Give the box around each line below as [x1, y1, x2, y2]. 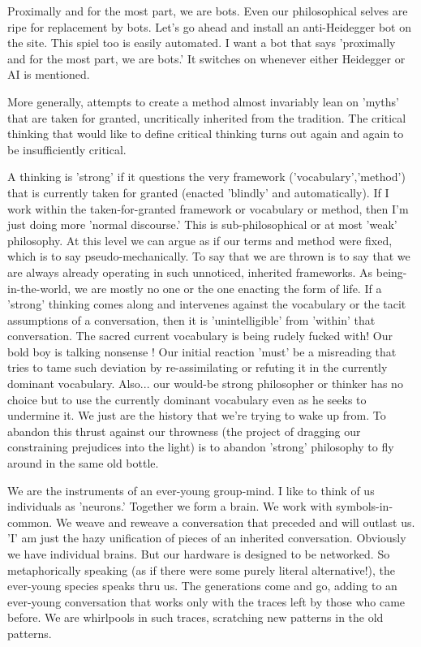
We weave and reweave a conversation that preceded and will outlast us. [55, 513, 415, 530]
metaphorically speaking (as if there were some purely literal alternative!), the [7, 561, 396, 578]
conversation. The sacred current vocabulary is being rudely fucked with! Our [7, 327, 393, 344]
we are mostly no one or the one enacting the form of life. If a [74, 279, 382, 296]
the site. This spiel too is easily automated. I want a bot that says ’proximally [7, 34, 396, 51]
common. [7, 513, 53, 530]
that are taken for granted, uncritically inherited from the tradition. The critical [7, 109, 406, 126]
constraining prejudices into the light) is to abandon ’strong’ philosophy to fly [7, 438, 394, 455]
